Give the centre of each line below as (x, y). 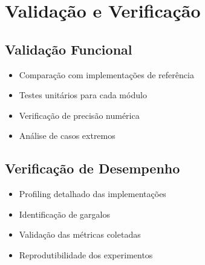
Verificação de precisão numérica (79, 115)
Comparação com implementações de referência (106, 74)
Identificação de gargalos (65, 214)
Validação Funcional (69, 49)
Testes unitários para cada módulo (83, 95)
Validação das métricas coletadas (80, 234)
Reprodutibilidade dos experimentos (86, 254)
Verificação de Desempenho (93, 168)
